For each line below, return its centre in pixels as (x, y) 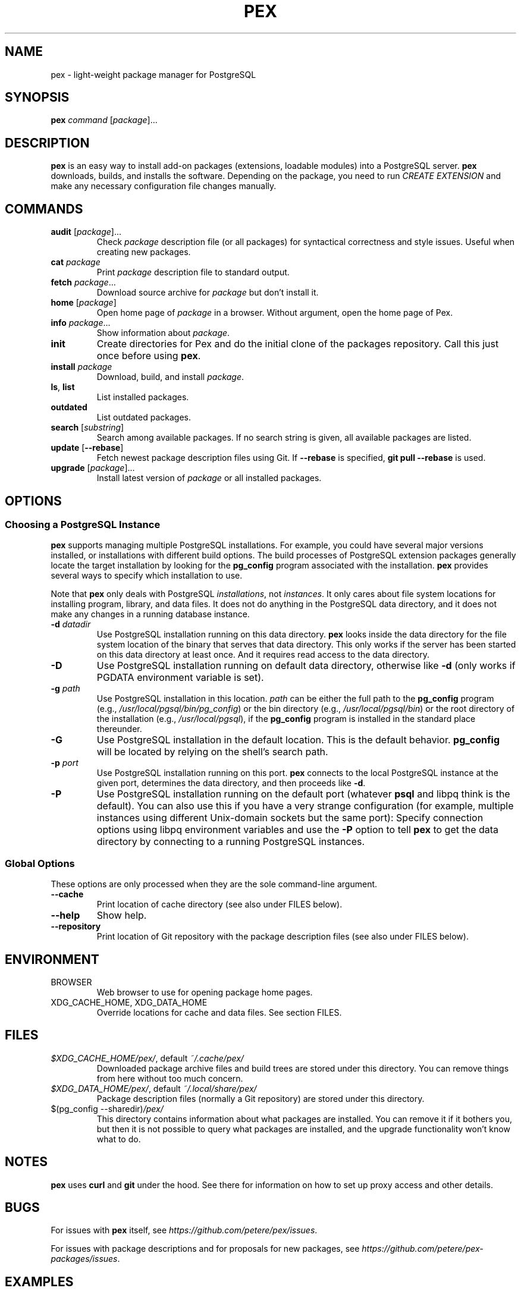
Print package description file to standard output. (193, 272)
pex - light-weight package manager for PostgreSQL (153, 74)
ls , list (63, 387)
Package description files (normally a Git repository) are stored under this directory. (260, 1098)
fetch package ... (83, 282)
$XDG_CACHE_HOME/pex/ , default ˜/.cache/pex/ (147, 1058)
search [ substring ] (87, 428)
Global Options (40, 863)
